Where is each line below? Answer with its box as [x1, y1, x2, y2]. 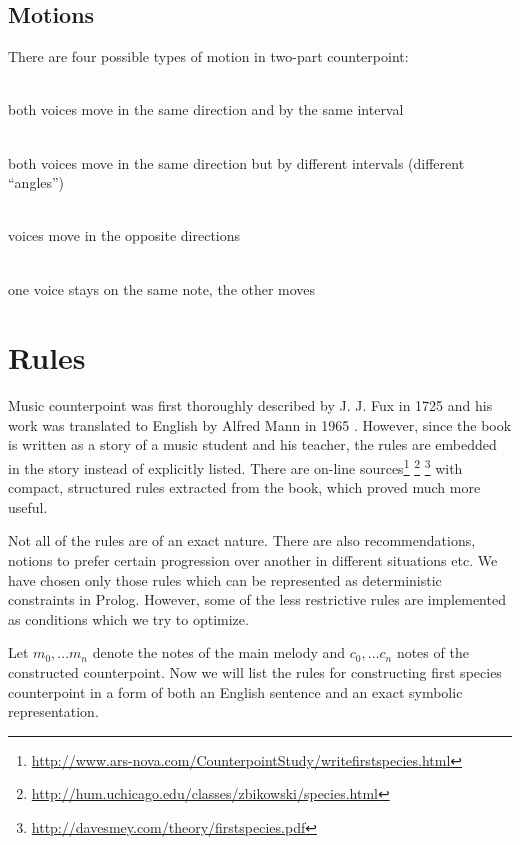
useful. [8, 496, 48, 517]
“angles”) [8, 172, 65, 193]
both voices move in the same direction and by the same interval [8, 99, 404, 120]
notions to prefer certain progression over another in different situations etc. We [8, 550, 498, 571]
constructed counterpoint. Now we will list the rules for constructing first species [8, 662, 502, 683]
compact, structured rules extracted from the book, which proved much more [8, 477, 481, 498]
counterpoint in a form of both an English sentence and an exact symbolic [8, 681, 463, 702]
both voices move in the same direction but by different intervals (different [8, 152, 465, 173]
